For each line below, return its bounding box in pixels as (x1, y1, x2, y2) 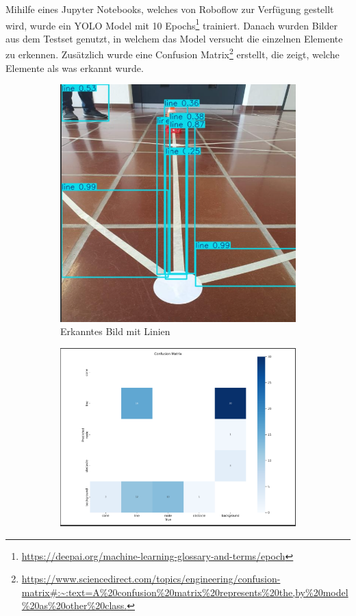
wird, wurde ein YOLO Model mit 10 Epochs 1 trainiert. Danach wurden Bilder (5, 16, 338, 32)
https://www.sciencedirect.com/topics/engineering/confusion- (21, 571, 281, 586)
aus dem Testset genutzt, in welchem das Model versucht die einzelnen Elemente (5, 31, 343, 45)
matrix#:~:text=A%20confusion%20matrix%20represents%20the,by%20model (21, 584, 348, 599)
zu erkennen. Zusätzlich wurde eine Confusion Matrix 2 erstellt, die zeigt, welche (5, 45, 340, 62)
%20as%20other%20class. (21, 598, 127, 613)
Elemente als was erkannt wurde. (5, 60, 144, 75)
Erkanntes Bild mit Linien (60, 324, 170, 338)
